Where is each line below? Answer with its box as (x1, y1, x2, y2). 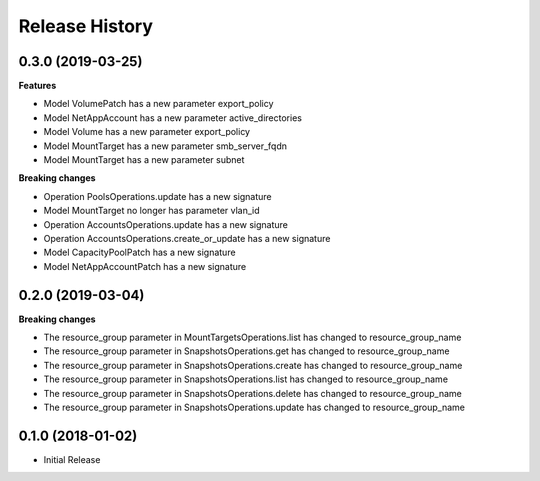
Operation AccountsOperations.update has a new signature (43, 218, 289, 230)
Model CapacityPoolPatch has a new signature (43, 246, 236, 259)
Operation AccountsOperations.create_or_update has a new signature (43, 232, 331, 244)
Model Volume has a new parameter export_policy (43, 126, 250, 138)
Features (18, 80, 57, 92)
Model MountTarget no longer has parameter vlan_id (43, 205, 260, 217)
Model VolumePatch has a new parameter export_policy (43, 98, 274, 110)
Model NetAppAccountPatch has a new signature (43, 260, 247, 272)
